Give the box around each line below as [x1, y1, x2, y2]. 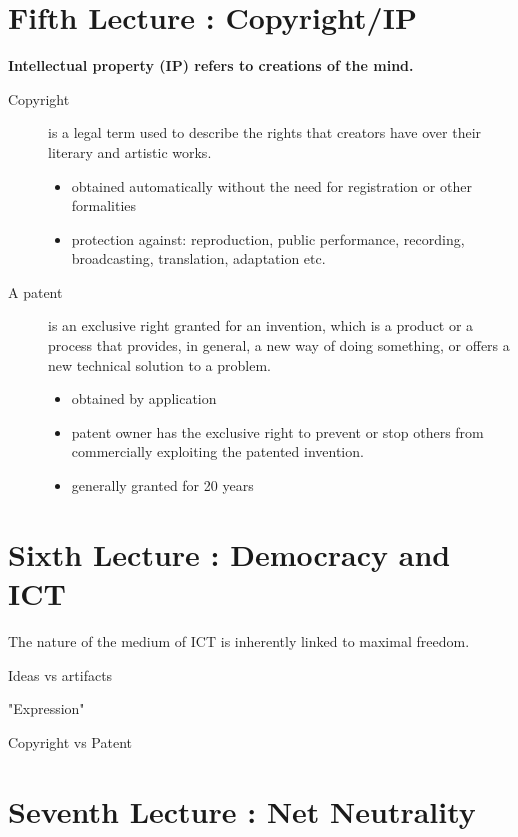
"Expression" [8, 698, 85, 719]
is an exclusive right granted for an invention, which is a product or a [48, 315, 474, 336]
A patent [8, 281, 63, 302]
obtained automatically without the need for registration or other [71, 175, 472, 196]
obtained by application [71, 388, 217, 409]
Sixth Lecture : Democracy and [8, 533, 451, 574]
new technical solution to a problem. [48, 354, 271, 375]
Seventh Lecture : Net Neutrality [8, 790, 476, 831]
